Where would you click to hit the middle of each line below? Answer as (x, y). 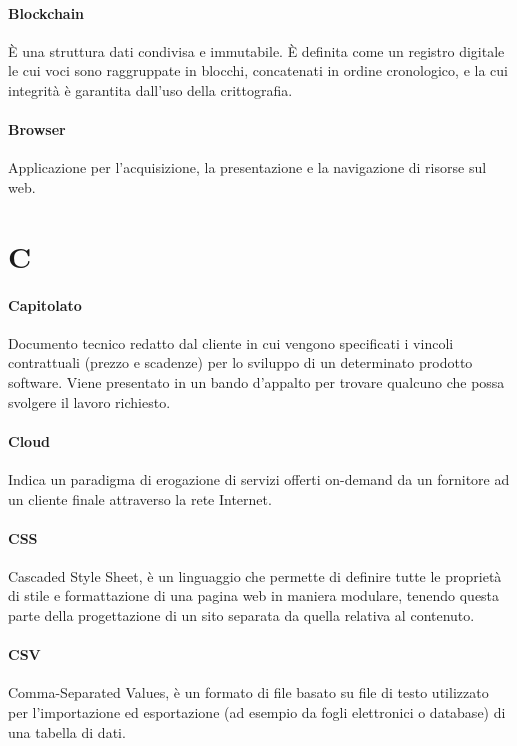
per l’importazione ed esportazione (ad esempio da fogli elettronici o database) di (257, 712)
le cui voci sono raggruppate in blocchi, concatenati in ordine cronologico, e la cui (258, 70)
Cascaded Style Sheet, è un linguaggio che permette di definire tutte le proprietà (255, 575)
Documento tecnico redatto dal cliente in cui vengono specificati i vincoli (231, 342)
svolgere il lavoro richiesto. (89, 401)
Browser (37, 129)
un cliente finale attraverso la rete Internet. (140, 498)
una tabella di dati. (67, 731)
